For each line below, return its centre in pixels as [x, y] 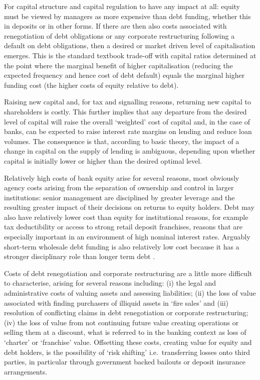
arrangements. [26, 371]
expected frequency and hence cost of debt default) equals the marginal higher [124, 75]
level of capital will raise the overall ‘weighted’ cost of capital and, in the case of [127, 121]
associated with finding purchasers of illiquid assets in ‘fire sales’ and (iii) [116, 302]
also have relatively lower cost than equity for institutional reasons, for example [126, 217]
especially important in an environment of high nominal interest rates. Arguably [127, 237]
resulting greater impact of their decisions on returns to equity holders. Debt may [129, 207]
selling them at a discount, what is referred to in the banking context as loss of [125, 332]
